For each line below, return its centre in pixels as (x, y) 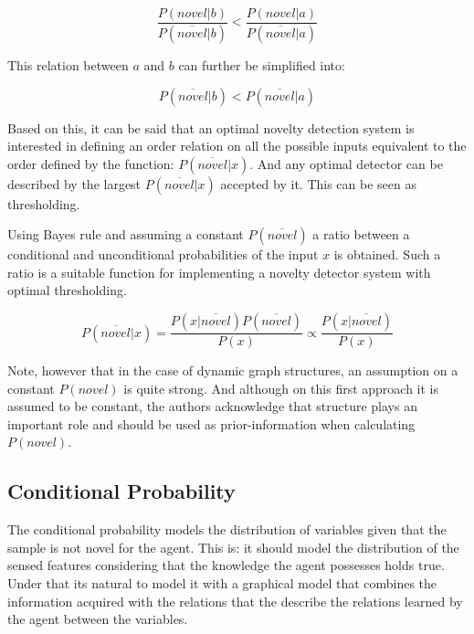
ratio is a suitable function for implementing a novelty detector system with (219, 272)
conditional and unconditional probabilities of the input (163, 254)
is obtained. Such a (387, 254)
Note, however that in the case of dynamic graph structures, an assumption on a (233, 370)
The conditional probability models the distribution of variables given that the (227, 529)
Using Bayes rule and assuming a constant (126, 234)
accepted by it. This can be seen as (318, 183)
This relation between (68, 64)
